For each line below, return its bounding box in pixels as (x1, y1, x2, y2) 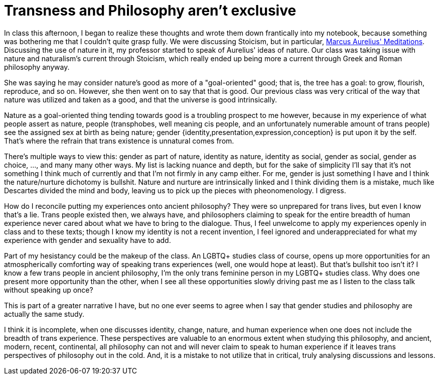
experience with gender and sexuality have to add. (4, 235, 171, 244)
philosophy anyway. (4, 62, 70, 71)
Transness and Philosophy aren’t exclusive (4, 2, 297, 19)
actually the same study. (4, 309, 84, 318)
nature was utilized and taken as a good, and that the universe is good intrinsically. (4, 95, 277, 104)
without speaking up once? (4, 285, 93, 294)
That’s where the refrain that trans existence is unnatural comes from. (4, 136, 234, 145)
